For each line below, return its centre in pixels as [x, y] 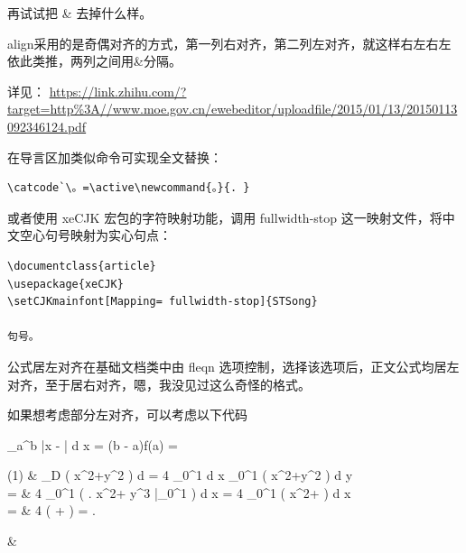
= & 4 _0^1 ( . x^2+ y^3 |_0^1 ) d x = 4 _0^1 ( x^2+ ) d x [179, 492]
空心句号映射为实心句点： [95, 235]
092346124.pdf [47, 126]
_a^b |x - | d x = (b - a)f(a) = [93, 444]
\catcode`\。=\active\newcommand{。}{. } [129, 188]
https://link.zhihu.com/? [118, 91]
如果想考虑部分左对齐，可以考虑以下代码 [127, 415]
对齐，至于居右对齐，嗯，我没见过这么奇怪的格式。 [159, 384]
